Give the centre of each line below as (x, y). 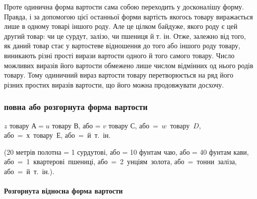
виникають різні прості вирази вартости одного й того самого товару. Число (119, 55)
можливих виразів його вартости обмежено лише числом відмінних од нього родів (129, 65)
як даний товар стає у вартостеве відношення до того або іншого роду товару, (122, 46)
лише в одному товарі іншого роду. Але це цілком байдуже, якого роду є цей (121, 26)
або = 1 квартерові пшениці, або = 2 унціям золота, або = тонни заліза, (121, 161)
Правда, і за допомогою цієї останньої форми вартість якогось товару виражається (128, 16)
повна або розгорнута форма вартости (76, 107)
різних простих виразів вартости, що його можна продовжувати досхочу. (114, 84)
